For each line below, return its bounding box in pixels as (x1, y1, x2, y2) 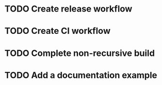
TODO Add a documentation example (4, 70, 158, 81)
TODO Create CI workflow (4, 26, 111, 37)
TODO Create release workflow (4, 3, 132, 14)
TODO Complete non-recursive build (4, 47, 155, 58)
